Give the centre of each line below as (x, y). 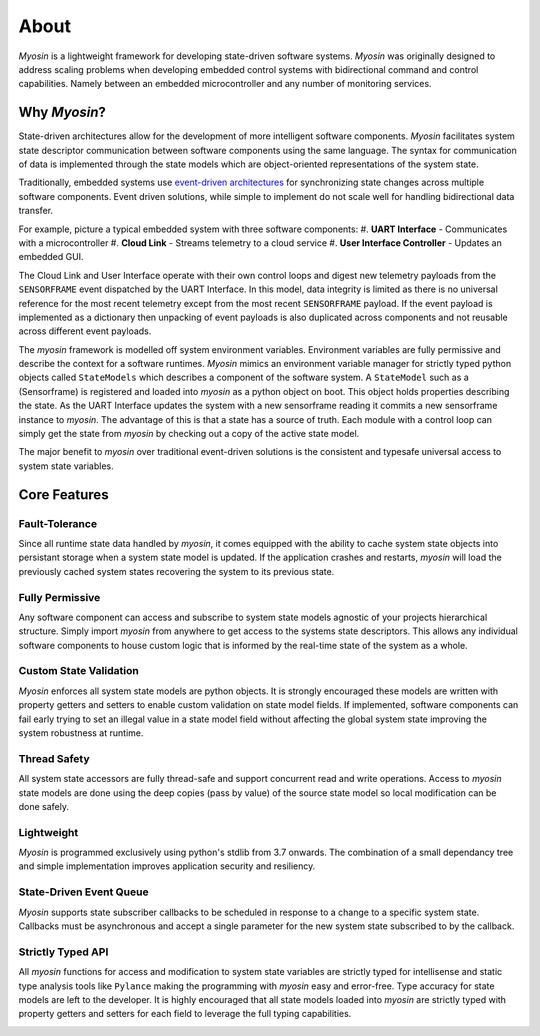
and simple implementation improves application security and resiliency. (167, 866)
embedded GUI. (51, 257)
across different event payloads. (85, 331)
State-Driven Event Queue (83, 892)
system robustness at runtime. (81, 733)
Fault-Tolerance (58, 523)
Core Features (63, 494)
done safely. (44, 806)
